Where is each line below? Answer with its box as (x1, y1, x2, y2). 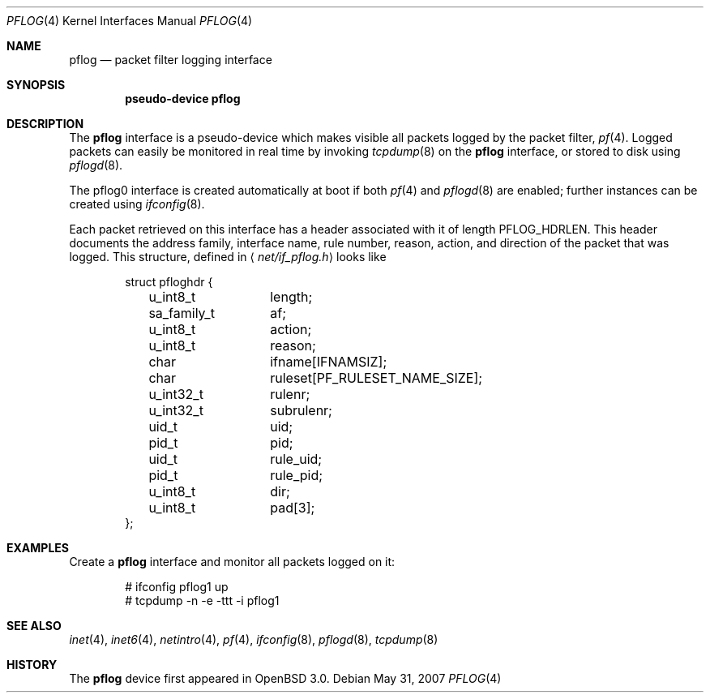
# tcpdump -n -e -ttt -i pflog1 (125, 594, 280, 607)
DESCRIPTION (6, 117, 84, 131)
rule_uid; (270, 451, 323, 467)
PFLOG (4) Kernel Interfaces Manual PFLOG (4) (6, 14, 253, 28)
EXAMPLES (6, 541, 69, 555)
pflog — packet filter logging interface (69, 53, 272, 66)
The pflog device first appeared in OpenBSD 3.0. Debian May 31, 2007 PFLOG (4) (69, 671, 502, 685)
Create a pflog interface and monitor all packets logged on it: (69, 555, 396, 568)
